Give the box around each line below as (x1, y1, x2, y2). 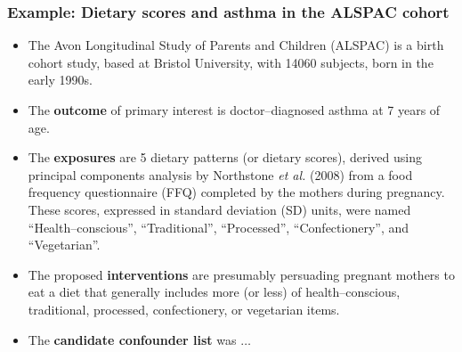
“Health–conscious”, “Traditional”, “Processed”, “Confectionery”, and (28, 217, 409, 236)
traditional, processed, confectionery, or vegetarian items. (28, 299, 340, 318)
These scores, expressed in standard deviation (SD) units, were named (28, 200, 411, 218)
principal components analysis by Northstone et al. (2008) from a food (28, 165, 413, 184)
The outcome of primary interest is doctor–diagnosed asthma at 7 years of (28, 101, 441, 119)
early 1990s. (28, 70, 93, 89)
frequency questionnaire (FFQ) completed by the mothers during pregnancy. (28, 183, 445, 201)
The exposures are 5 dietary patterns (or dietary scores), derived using (28, 148, 422, 167)
